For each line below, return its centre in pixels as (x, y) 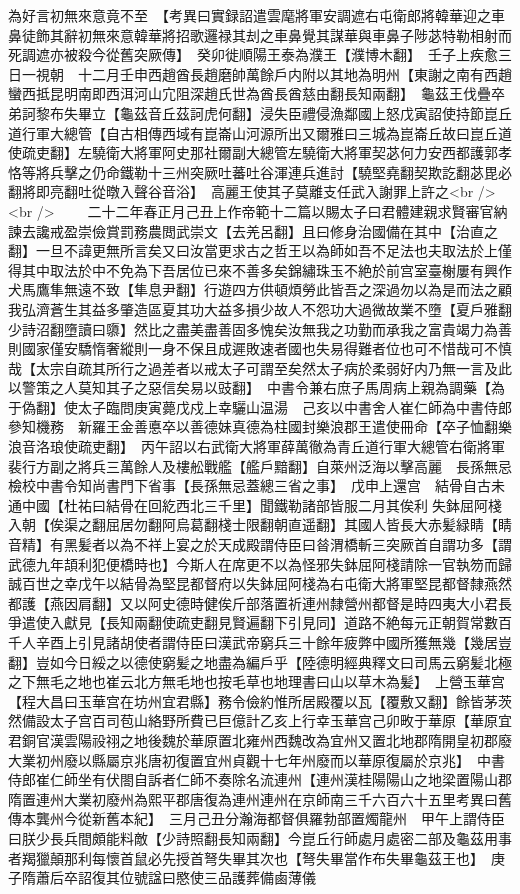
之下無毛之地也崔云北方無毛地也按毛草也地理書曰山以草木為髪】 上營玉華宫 (256, 681)
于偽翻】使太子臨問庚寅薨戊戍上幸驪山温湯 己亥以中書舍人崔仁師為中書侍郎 (260, 406)
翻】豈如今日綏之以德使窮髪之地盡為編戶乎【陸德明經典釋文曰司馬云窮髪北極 (260, 661)
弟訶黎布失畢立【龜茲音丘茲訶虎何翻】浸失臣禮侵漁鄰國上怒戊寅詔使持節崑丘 (260, 112)
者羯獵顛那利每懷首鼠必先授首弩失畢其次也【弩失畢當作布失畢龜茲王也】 (242, 857)
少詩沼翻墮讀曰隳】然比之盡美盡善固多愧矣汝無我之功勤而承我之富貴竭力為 (253, 328)
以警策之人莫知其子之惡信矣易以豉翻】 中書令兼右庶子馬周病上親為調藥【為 (256, 387)
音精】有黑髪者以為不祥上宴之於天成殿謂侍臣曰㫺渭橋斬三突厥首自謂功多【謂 (260, 544)
